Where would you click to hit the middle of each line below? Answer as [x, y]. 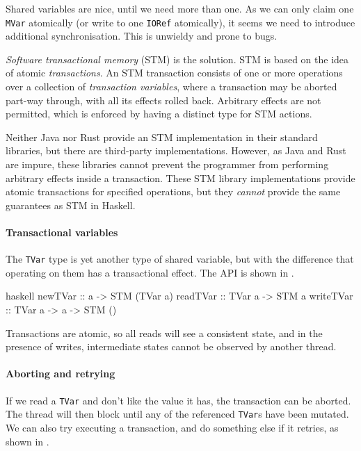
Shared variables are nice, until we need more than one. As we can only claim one [180, 8]
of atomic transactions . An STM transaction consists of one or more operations [174, 73]
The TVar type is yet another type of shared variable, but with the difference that [180, 259]
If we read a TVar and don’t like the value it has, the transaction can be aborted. [178, 400]
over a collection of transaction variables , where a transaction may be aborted [171, 87]
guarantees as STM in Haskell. [71, 205]
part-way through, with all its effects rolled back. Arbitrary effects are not [163, 100]
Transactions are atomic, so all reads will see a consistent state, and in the [164, 333]
